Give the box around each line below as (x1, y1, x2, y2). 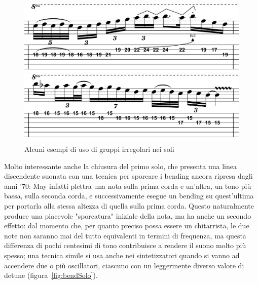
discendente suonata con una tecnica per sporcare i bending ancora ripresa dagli (4, 171, 253, 181)
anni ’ (4, 180, 22, 191)
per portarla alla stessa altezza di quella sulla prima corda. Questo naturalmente (4, 200, 254, 211)
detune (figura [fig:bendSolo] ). (4, 270, 98, 280)
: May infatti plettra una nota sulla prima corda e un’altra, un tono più (29, 180, 251, 191)
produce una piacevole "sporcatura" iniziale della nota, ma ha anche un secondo (4, 210, 251, 221)
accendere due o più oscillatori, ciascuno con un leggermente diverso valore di (4, 260, 244, 270)
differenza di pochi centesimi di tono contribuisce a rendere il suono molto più (4, 240, 246, 251)
